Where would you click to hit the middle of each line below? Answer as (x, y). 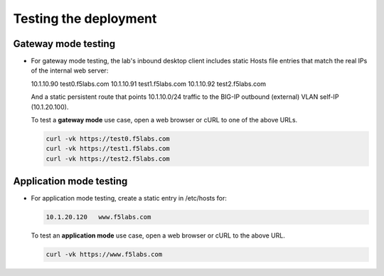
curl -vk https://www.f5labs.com (104, 255)
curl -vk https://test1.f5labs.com (108, 149)
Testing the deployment (85, 18)
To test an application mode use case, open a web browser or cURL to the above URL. (158, 235)
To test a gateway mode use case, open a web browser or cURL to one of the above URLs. (164, 120)
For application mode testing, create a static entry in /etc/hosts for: (129, 198)
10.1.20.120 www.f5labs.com (98, 217)
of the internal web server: (70, 70)
